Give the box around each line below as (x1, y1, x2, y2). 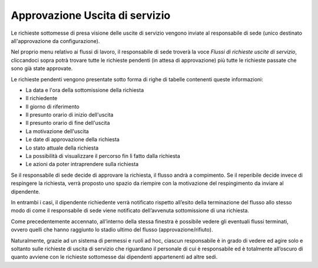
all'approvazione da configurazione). (11, 37, 100, 44)
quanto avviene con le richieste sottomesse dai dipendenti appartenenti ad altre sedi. (11, 253, 218, 260)
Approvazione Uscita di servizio (11, 9, 171, 22)
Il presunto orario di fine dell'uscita (25, 120, 110, 127)
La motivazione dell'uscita (25, 127, 90, 135)
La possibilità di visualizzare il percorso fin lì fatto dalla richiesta (25, 153, 181, 160)
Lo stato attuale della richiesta (25, 144, 99, 151)
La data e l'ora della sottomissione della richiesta (25, 86, 144, 94)
